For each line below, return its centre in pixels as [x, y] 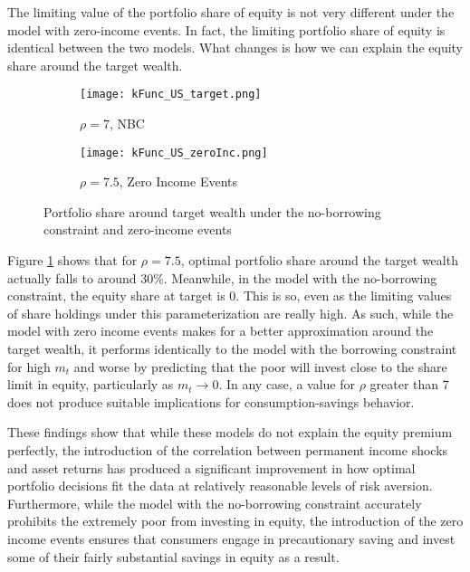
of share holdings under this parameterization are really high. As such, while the [230, 313]
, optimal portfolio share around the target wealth [319, 260]
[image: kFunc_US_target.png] [171, 95]
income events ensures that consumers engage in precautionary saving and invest [231, 538]
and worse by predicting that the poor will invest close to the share [260, 366]
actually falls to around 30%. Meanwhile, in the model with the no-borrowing [222, 277]
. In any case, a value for [287, 384]
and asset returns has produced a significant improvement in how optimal [211, 467]
